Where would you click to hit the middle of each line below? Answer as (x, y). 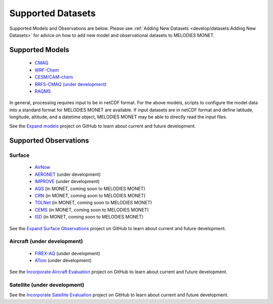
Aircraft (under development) (46, 241)
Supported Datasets (53, 13)
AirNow (42, 167)
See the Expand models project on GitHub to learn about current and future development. (103, 126)
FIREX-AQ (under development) (67, 253)
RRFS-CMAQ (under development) (71, 84)
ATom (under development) (63, 260)
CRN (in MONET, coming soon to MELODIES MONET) (90, 196)
